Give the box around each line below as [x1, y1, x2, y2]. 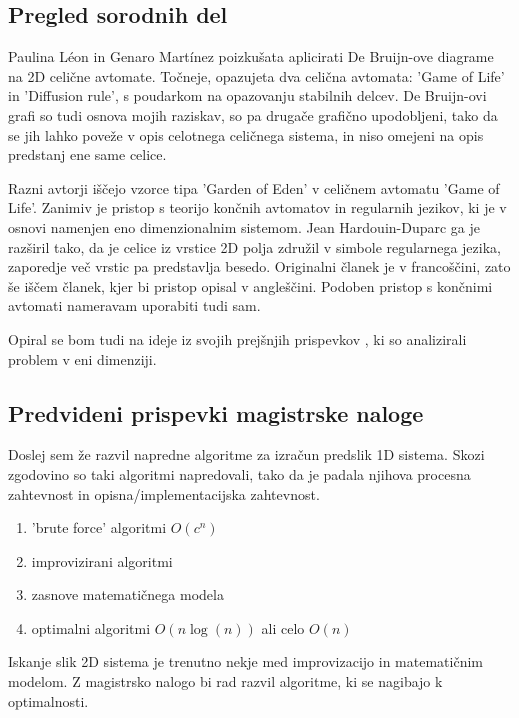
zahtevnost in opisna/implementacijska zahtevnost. [8, 483, 320, 504]
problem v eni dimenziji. [8, 348, 157, 369]
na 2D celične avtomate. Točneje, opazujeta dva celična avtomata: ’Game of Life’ [8, 65, 505, 86]
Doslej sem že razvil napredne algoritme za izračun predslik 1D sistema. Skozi [8, 444, 485, 465]
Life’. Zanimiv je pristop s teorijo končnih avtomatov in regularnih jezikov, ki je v [8, 197, 507, 218]
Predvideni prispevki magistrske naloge [8, 397, 424, 428]
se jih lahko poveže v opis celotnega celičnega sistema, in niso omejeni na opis [8, 124, 484, 145]
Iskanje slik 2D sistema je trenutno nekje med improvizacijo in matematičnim [8, 651, 483, 672]
